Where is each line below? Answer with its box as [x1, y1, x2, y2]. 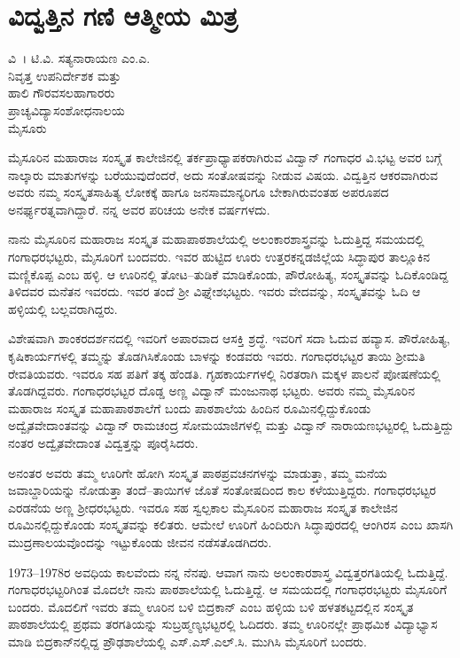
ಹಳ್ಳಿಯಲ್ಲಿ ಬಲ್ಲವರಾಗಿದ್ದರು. [8, 299, 118, 317]
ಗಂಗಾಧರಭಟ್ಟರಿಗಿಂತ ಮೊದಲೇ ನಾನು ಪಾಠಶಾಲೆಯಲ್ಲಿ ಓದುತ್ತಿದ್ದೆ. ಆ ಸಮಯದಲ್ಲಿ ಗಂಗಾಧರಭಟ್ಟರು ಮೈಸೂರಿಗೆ [8, 580, 448, 599]
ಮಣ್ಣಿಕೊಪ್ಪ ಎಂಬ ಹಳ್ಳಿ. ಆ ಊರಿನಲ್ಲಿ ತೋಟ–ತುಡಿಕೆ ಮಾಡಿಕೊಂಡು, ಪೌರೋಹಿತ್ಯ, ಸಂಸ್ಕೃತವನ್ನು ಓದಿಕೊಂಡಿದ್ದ [8, 264, 448, 283]
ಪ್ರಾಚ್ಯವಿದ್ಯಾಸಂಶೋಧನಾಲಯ [8, 100, 125, 119]
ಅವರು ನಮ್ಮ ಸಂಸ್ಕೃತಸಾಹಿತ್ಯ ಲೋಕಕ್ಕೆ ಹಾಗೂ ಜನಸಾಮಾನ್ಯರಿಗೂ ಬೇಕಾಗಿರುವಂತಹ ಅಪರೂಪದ [8, 183, 389, 201]
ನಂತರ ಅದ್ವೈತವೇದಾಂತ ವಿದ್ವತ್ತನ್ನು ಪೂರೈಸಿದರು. [8, 434, 199, 451]
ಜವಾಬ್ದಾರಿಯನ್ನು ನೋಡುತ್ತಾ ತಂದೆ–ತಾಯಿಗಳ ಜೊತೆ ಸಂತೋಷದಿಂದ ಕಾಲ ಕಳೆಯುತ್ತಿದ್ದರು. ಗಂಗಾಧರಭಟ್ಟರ [8, 481, 436, 499]
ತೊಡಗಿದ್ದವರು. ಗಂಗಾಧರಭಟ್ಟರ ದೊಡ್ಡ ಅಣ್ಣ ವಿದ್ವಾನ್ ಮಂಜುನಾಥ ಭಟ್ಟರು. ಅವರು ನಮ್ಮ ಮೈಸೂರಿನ [8, 381, 415, 400]
